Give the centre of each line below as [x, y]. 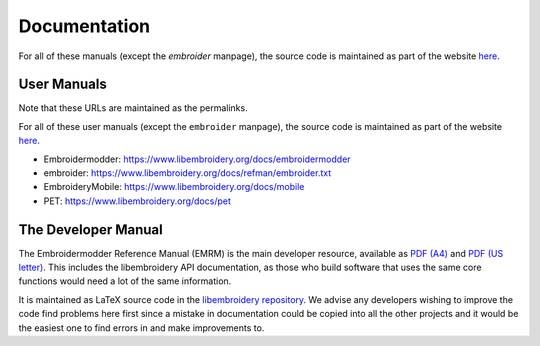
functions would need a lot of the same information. [125, 281]
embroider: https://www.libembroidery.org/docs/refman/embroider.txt [187, 173]
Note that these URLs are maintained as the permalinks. [133, 108]
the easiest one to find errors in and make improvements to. [141, 327]
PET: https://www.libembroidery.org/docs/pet [137, 201]
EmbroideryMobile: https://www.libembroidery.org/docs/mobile [174, 187]
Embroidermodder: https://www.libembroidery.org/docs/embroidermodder [197, 159]
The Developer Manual [91, 229]
